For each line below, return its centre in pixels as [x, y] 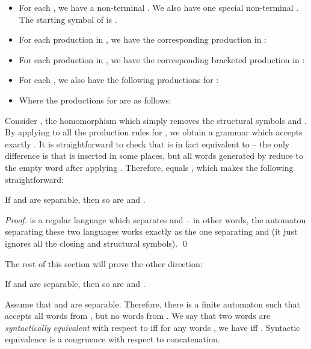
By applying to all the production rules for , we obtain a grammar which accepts [154, 132]
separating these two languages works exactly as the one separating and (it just [151, 231]
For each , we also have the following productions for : [119, 80]
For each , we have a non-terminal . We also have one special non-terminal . [159, 7]
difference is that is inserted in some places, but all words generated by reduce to [154, 156]
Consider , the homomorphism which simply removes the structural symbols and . [156, 120]
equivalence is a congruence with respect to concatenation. [112, 339]
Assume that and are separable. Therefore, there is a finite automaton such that [152, 304]
